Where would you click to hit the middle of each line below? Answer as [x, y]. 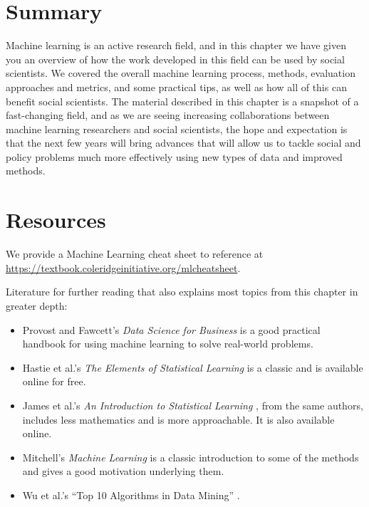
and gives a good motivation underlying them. [123, 471]
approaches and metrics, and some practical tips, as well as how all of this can [176, 87]
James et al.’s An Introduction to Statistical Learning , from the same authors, [193, 405]
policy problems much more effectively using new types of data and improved [174, 156]
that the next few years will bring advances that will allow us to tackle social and [183, 143]
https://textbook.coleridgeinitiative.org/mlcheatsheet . [123, 267]
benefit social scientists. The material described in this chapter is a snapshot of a [182, 101]
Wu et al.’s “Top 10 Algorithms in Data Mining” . [131, 495]
